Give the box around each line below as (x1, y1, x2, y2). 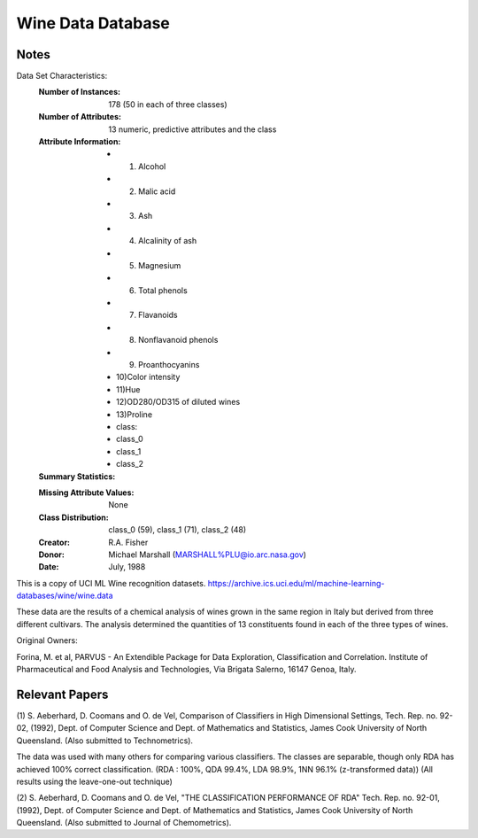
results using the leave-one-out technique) (16, 776, 173, 787)
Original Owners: (16, 635, 79, 646)
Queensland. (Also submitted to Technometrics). (16, 735, 194, 746)
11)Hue (116, 384, 141, 394)
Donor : (38, 549, 66, 560)
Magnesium (138, 260, 181, 270)
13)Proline (116, 408, 153, 420)
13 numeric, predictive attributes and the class (108, 124, 277, 135)
